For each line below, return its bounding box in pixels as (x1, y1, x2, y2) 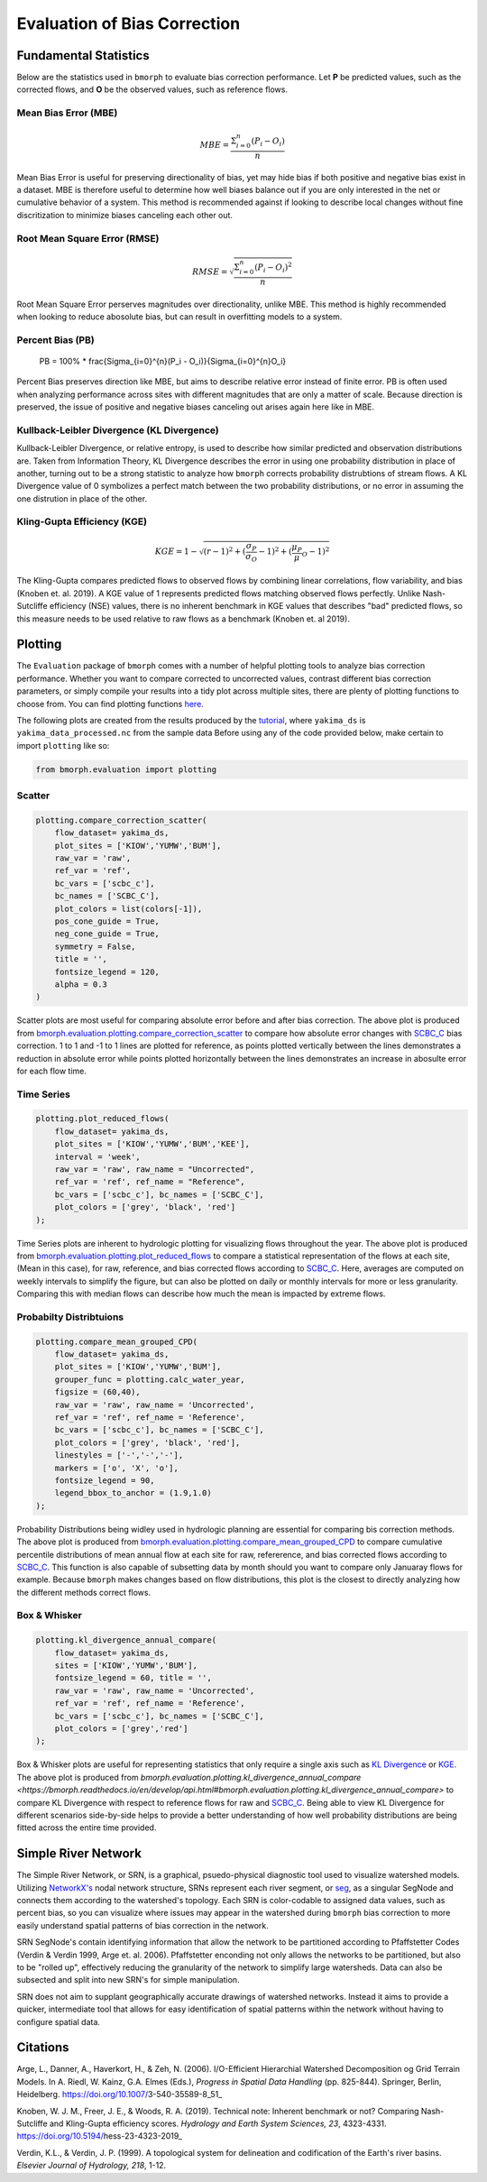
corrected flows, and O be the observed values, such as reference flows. (16, 84, 289, 95)
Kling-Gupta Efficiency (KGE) (16, 515, 148, 528)
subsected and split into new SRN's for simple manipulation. (16, 1975, 240, 1985)
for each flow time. (16, 1065, 87, 1076)
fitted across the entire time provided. (16, 1822, 157, 1833)
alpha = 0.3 (54, 979, 108, 990)
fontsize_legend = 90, (54, 1475, 155, 1486)
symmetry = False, (54, 941, 136, 952)
